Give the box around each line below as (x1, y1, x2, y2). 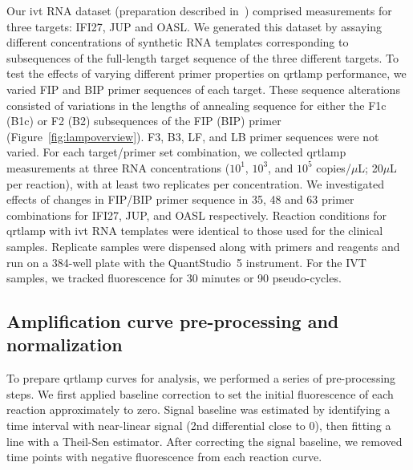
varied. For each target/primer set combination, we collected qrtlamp (6, 144, 346, 160)
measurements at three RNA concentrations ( (6, 159, 230, 176)
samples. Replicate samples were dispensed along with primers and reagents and (6, 237, 400, 254)
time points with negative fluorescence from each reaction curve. (6, 448, 322, 465)
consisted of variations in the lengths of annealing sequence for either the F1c (6, 96, 387, 113)
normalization (6, 332, 123, 357)
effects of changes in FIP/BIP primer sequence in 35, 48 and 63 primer (6, 191, 354, 208)
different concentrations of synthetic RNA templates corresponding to (6, 34, 349, 51)
